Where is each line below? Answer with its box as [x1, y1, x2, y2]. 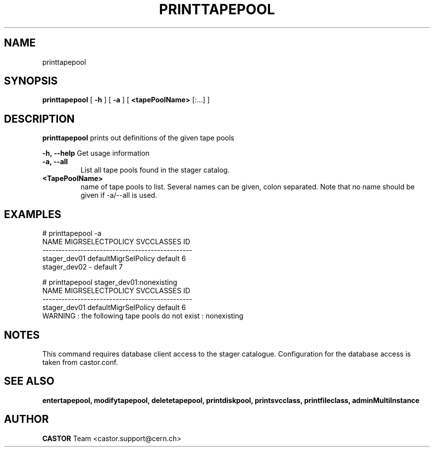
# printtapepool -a [42, 229, 102, 238]
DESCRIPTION [4, 112, 75, 125]
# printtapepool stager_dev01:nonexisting [42, 278, 177, 287]
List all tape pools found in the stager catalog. [80, 166, 230, 175]
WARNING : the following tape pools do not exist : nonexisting [42, 312, 244, 320]
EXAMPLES [4, 208, 61, 221]
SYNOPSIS [4, 75, 58, 88]
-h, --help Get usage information [42, 149, 150, 158]
